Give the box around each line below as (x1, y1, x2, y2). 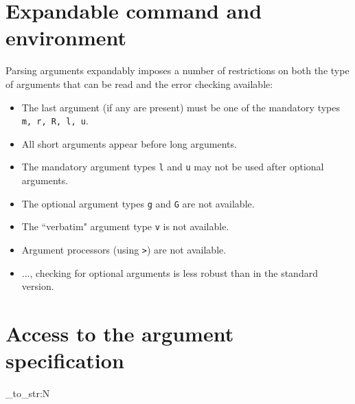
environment (5, 23, 127, 52)
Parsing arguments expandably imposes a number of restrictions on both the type (5, 63, 350, 78)
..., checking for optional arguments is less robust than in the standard (21, 265, 318, 280)
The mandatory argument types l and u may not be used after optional (21, 159, 324, 174)
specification (5, 346, 124, 374)
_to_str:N (5, 386, 50, 401)
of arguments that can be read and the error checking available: (5, 76, 273, 91)
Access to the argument (5, 319, 234, 347)
